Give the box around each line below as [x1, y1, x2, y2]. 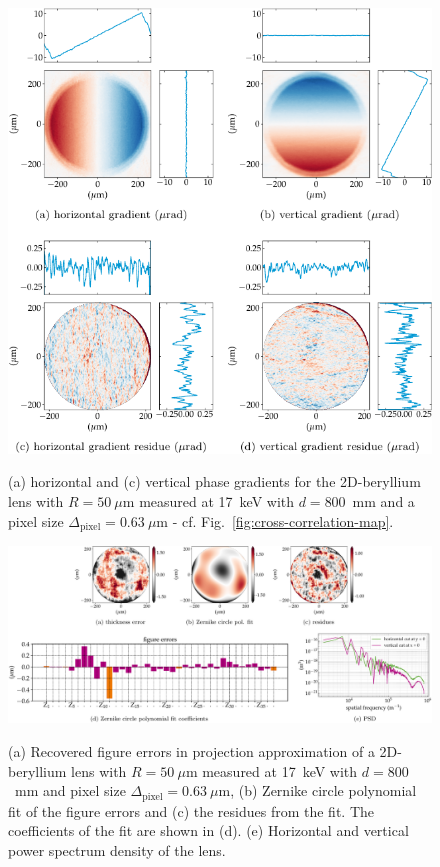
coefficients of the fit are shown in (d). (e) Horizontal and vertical [8, 820, 409, 841]
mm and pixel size [14, 780, 126, 801]
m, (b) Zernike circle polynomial [218, 780, 417, 801]
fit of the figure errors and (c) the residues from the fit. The [8, 800, 375, 821]
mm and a [352, 491, 415, 512]
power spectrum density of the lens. [8, 839, 226, 860]
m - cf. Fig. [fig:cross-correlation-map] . [156, 510, 394, 531]
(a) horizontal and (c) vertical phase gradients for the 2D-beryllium [8, 471, 421, 492]
